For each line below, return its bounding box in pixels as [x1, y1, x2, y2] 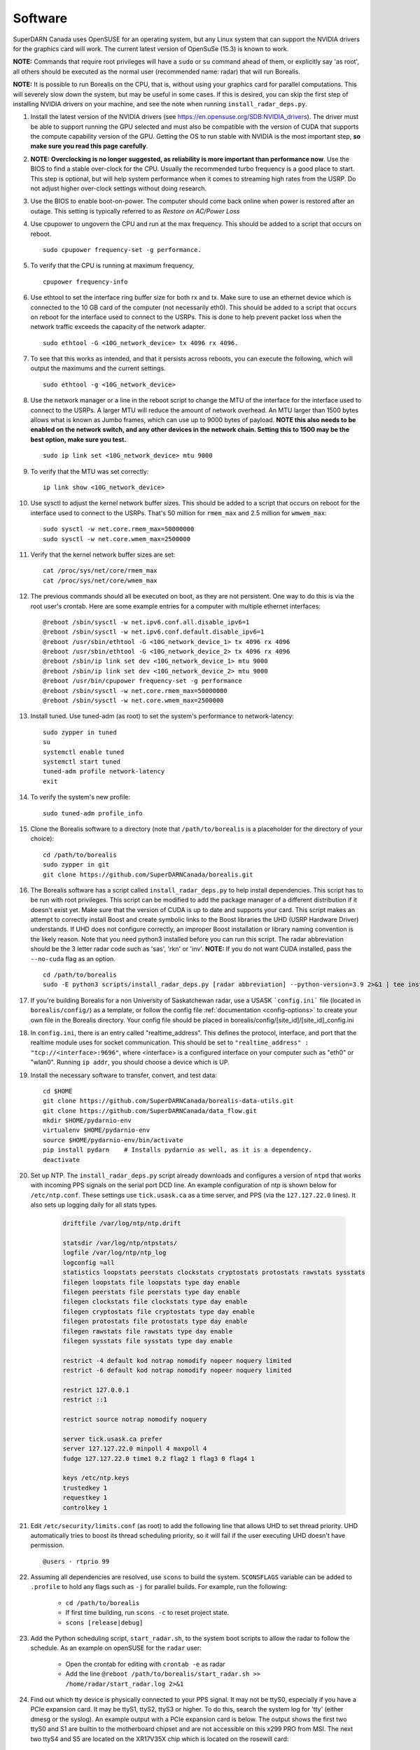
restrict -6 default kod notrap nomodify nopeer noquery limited [62, 1366, 292, 1375]
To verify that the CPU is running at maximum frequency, [30, 261, 195, 269]
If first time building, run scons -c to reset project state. [65, 1609, 230, 1617]
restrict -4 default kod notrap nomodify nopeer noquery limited [62, 1357, 292, 1364]
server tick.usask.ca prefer [62, 1435, 163, 1443]
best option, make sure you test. [30, 435, 127, 444]
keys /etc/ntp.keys [62, 1474, 129, 1482]
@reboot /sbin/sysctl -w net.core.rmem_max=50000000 [43, 687, 227, 694]
